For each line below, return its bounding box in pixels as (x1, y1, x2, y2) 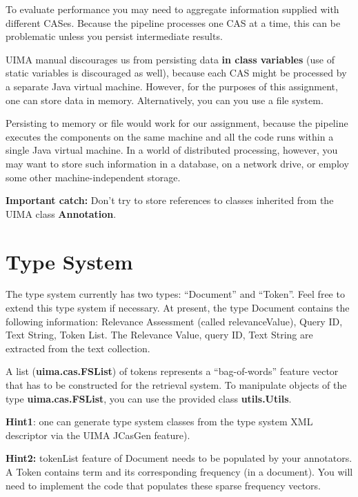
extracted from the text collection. (6, 341, 150, 355)
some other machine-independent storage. (6, 170, 181, 184)
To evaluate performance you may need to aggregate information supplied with (6, 2, 339, 16)
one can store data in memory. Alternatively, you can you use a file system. (6, 92, 324, 107)
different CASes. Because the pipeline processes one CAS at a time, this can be (6, 15, 341, 30)
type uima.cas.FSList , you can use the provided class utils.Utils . (6, 391, 292, 405)
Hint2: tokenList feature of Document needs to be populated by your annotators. (6, 451, 352, 465)
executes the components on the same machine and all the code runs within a (6, 129, 334, 143)
